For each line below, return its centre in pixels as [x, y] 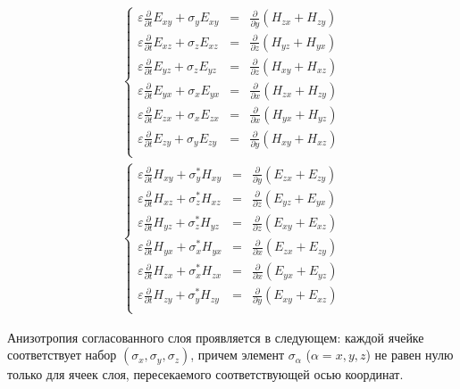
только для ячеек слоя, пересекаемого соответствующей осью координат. [205, 374]
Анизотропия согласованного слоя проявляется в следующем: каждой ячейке [216, 337]
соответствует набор [62, 355]
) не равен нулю [410, 355]
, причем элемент [238, 355]
